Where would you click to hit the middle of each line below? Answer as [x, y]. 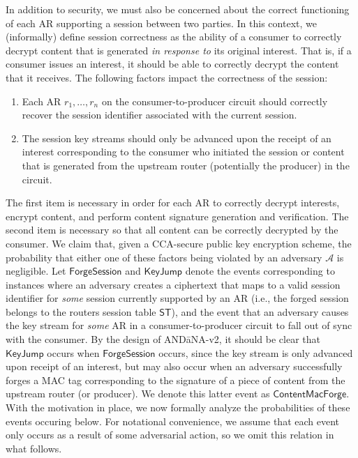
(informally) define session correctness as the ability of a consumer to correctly [174, 37]
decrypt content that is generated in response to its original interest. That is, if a [179, 50]
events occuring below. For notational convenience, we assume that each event [173, 421]
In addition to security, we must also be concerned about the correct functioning [178, 9]
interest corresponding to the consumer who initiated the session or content [183, 152]
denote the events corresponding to [260, 271]
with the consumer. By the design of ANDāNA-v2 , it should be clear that [163, 339]
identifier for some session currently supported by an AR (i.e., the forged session [177, 298]
